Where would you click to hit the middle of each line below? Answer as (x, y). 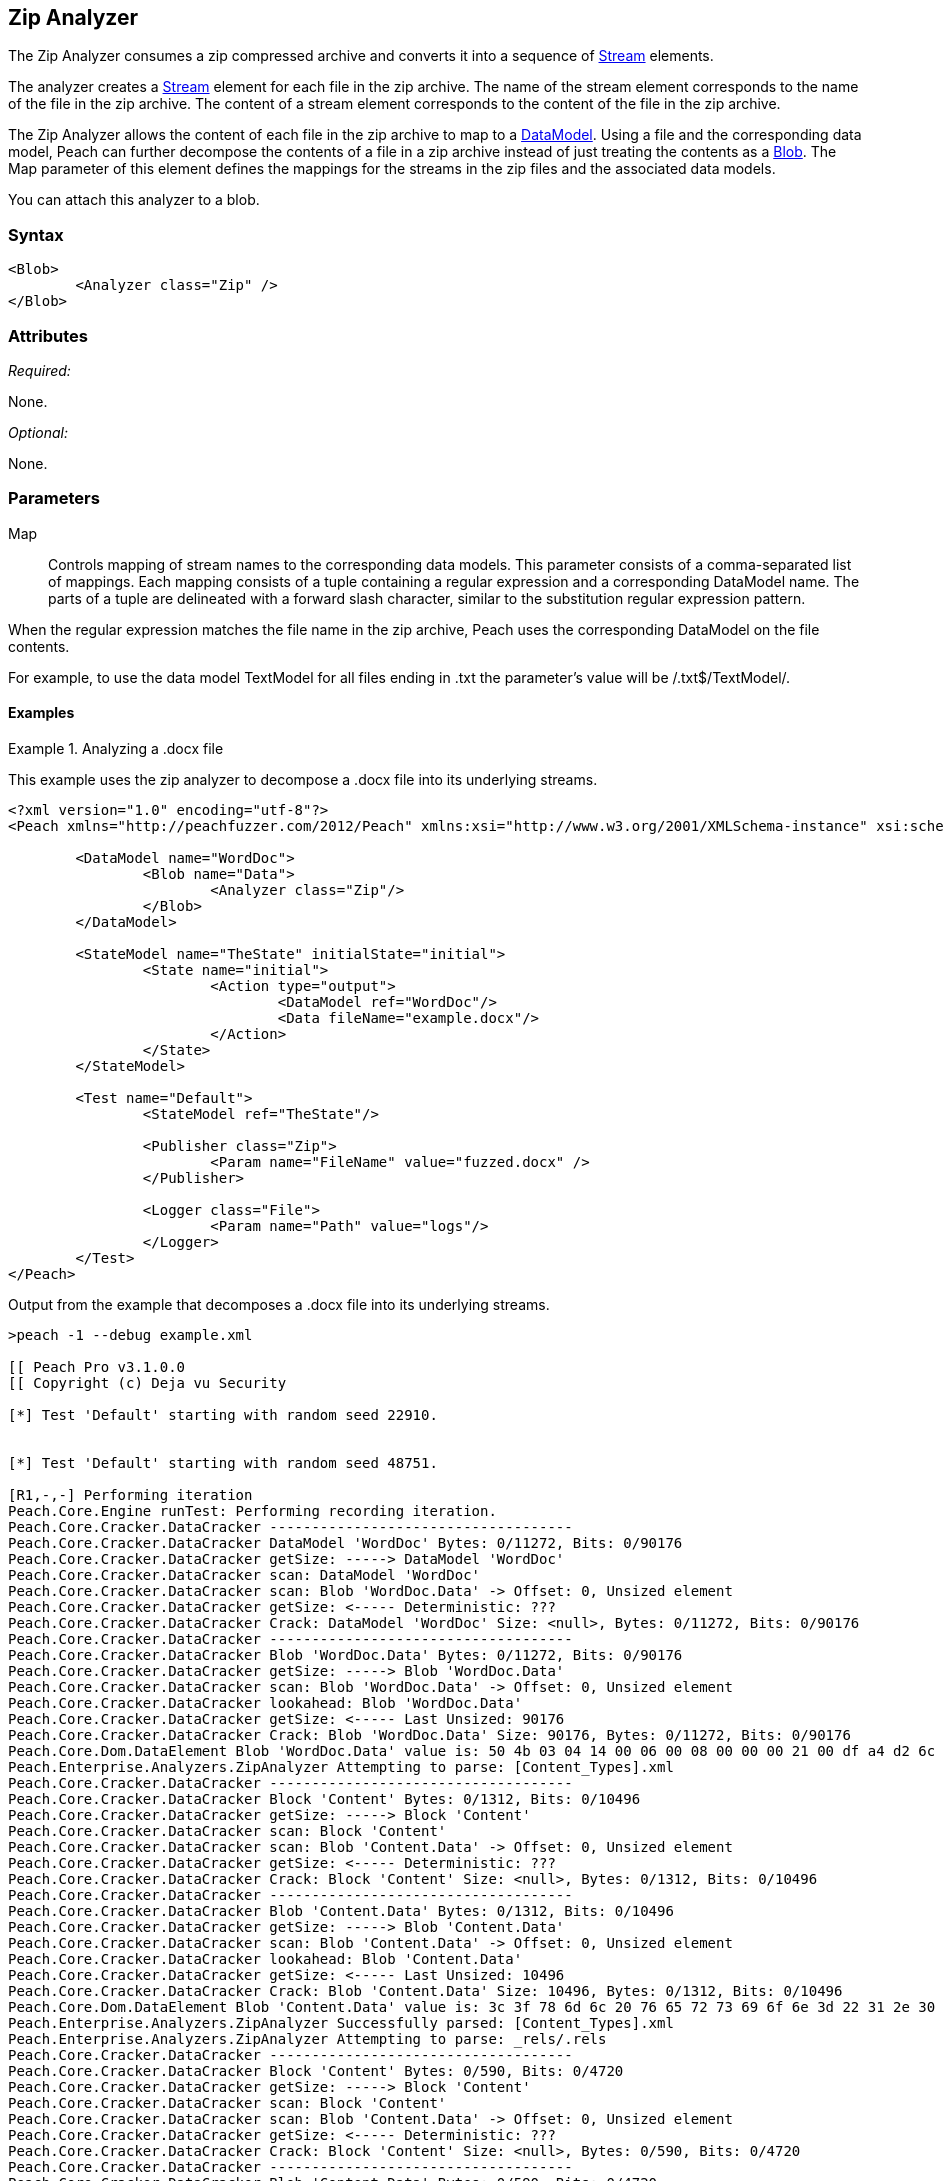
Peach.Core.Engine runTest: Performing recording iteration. (252, 1510)
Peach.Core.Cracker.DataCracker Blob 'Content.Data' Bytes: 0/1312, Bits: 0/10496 (341, 1910)
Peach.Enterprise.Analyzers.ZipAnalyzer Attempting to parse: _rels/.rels (307, 2038)
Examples (41, 713)
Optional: (38, 432)
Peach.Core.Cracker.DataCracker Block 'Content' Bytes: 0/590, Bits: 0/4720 (316, 2070)
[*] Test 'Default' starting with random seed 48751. (223, 1462)
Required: (39, 370)
